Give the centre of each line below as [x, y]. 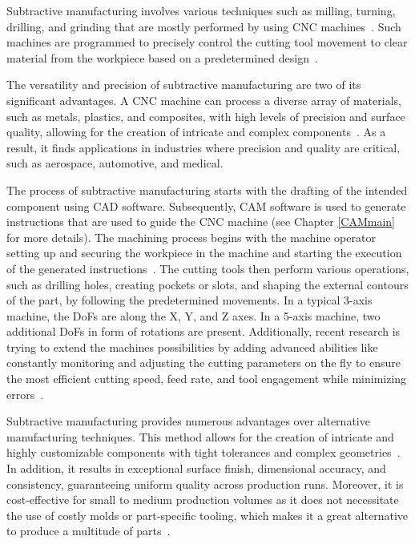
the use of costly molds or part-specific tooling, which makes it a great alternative [207, 515]
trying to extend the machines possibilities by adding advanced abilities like [192, 347]
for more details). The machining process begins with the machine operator [191, 237]
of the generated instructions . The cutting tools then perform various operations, [208, 268]
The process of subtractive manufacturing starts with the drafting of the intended [207, 189]
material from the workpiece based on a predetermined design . [162, 57]
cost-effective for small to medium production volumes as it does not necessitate [203, 500]
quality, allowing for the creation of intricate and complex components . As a [196, 132]
